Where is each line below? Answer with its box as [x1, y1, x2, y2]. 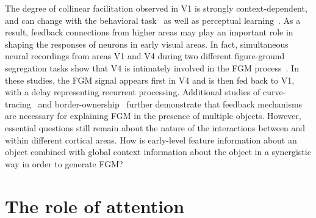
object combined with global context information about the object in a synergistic [5, 145, 311, 158]
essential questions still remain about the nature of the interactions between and [5, 121, 306, 134]
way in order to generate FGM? [5, 157, 123, 170]
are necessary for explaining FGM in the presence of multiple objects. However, [5, 109, 301, 122]
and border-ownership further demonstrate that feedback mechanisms [38, 97, 303, 110]
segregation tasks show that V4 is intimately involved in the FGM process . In [5, 61, 299, 74]
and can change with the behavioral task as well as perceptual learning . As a [5, 13, 301, 26]
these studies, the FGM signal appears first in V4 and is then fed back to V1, [5, 73, 295, 86]
